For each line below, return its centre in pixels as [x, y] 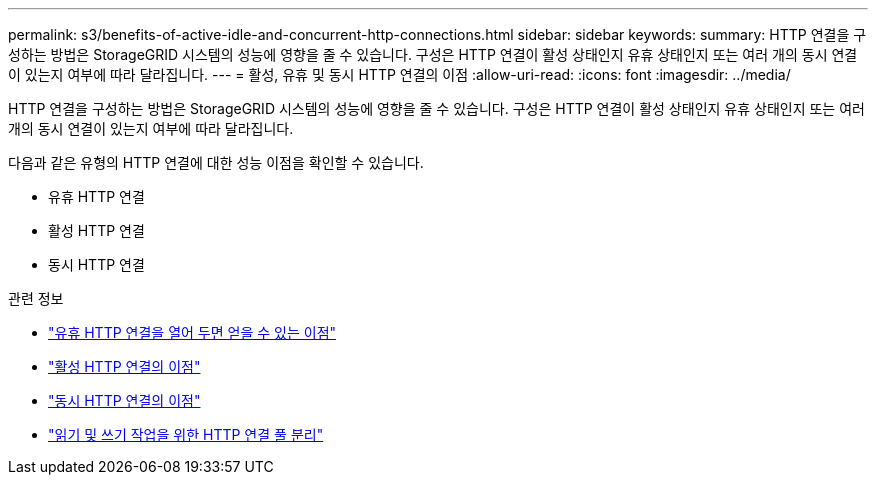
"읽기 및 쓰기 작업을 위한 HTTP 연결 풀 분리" [186, 434]
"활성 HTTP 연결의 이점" [124, 366]
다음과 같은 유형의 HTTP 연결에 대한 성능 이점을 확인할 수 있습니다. [216, 162]
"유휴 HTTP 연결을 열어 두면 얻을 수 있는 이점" [192, 332]
